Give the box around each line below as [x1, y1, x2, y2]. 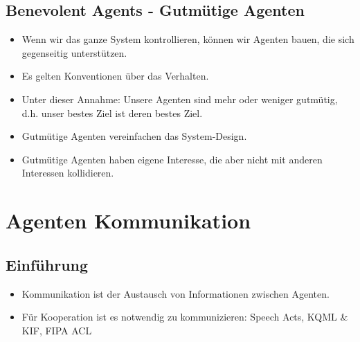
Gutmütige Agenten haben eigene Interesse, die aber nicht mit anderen [21, 152, 323, 166]
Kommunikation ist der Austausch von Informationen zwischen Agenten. [21, 286, 330, 300]
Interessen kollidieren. [21, 165, 114, 180]
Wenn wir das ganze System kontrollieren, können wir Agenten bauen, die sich [21, 32, 354, 46]
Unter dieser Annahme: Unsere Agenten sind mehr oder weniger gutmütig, [21, 91, 338, 106]
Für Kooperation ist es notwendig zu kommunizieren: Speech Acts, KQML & [21, 309, 348, 324]
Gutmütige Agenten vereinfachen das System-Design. [21, 129, 247, 143]
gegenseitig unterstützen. [21, 45, 127, 60]
